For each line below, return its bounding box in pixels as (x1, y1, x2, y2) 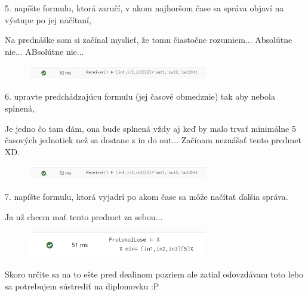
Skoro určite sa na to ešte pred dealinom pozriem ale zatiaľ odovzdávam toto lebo (5, 268, 303, 280)
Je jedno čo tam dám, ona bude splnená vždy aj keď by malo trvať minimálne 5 (5, 122, 296, 134)
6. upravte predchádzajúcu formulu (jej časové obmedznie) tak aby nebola (5, 90, 275, 103)
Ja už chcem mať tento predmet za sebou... (5, 210, 163, 223)
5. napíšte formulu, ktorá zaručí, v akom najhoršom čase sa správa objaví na (5, 2, 284, 14)
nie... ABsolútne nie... (5, 45, 84, 57)
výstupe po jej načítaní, (5, 13, 91, 26)
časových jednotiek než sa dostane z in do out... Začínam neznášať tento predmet (5, 134, 301, 146)
